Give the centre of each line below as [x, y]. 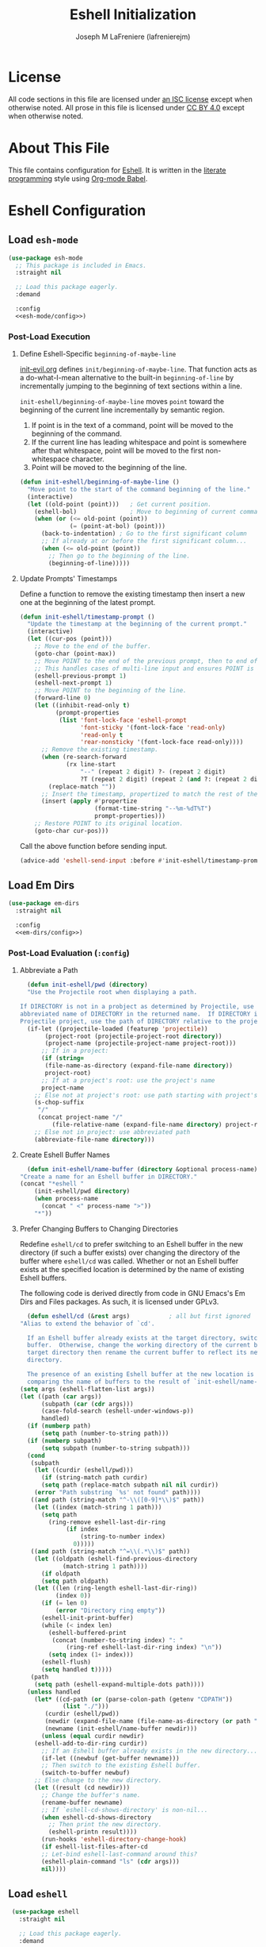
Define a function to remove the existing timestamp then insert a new [132, 594]
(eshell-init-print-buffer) [87, 1617]
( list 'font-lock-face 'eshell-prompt [123, 720]
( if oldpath [61, 1574]
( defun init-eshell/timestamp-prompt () [87, 617]
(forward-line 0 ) [63, 698]
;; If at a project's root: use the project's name [128, 1080]
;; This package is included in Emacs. [81, 265]
